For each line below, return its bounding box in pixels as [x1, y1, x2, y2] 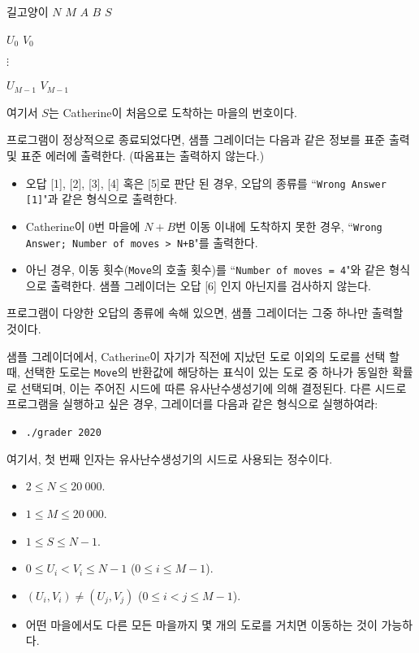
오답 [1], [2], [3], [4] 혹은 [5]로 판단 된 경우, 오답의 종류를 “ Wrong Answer [25, 174, 387, 191]
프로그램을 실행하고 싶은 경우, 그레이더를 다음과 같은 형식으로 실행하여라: [6, 395, 378, 412]
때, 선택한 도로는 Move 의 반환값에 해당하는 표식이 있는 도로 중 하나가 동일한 [6, 364, 389, 381]
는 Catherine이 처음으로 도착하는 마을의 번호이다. [48, 103, 298, 120]
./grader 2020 [25, 427, 102, 439]
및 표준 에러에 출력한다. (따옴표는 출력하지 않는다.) [6, 146, 265, 163]
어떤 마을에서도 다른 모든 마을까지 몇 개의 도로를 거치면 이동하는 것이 [25, 616, 378, 633]
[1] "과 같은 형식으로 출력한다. [25, 190, 178, 207]
